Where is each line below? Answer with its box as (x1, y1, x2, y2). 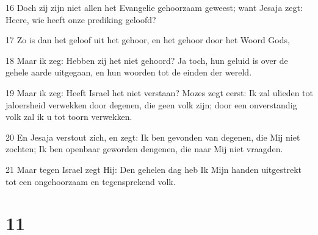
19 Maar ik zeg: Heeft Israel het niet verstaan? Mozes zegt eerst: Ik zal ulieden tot (5, 86, 313, 99)
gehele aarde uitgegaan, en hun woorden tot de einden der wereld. (5, 66, 252, 79)
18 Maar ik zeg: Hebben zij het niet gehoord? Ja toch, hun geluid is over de (5, 54, 288, 66)
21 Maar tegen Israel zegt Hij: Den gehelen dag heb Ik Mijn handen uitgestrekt (5, 163, 302, 175)
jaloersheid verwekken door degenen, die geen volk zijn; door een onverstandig (5, 98, 297, 111)
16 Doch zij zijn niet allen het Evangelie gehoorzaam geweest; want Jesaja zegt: (5, 1, 303, 13)
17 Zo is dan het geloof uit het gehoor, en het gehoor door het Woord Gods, (5, 33, 290, 46)
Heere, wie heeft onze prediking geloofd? (5, 13, 156, 26)
